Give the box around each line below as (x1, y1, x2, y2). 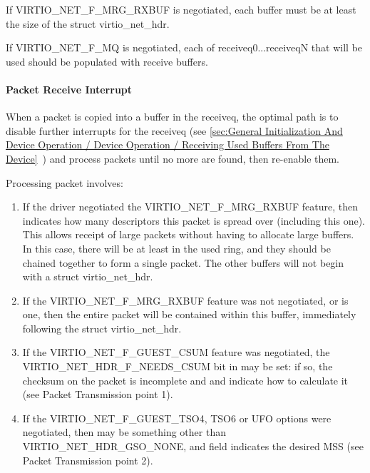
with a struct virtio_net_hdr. (22, 269, 153, 284)
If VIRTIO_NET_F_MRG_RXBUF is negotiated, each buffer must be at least (6, 2, 356, 16)
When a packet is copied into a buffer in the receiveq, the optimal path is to (6, 109, 339, 124)
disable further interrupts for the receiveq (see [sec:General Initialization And (6, 123, 343, 138)
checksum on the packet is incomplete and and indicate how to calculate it (22, 372, 349, 387)
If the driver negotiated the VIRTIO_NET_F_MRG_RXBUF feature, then (22, 199, 358, 214)
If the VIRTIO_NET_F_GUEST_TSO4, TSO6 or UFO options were (22, 410, 332, 425)
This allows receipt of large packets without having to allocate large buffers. (22, 227, 354, 242)
